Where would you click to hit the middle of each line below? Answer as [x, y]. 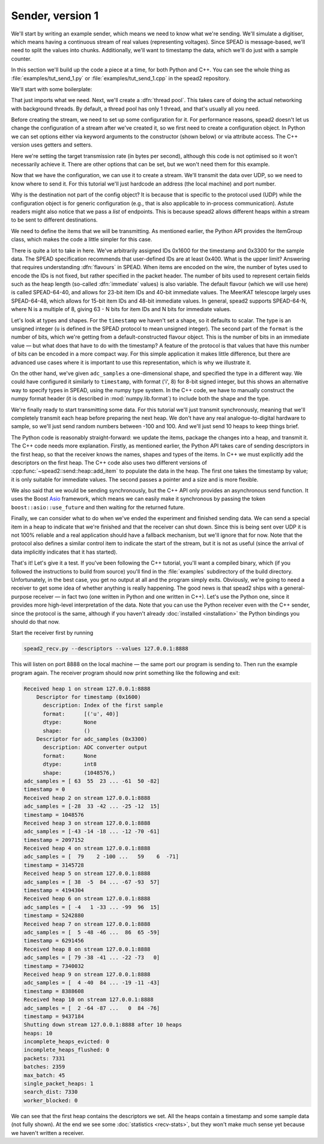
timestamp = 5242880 [54, 916]
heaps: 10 [38, 1033]
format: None [70, 756]
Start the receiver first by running [52, 633]
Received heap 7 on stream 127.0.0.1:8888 [87, 924]
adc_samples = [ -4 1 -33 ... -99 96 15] [92, 907]
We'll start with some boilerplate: [52, 89]
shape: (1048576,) [79, 773]
